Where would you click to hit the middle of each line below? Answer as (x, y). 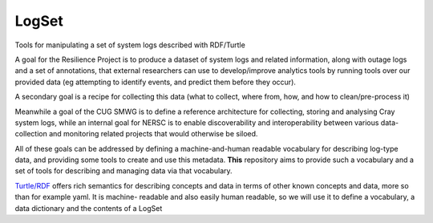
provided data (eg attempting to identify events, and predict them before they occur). (156, 82)
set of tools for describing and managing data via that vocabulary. (123, 171)
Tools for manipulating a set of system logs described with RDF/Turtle (130, 45)
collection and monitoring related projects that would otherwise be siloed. (136, 134)
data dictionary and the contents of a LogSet (89, 208)
